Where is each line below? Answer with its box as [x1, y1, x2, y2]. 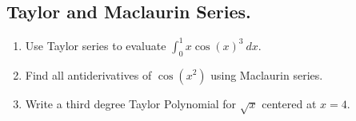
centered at [262, 95, 317, 111]
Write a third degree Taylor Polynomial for [25, 95, 237, 111]
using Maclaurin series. [210, 66, 323, 83]
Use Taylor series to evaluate [25, 37, 166, 53]
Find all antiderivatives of [25, 66, 152, 83]
